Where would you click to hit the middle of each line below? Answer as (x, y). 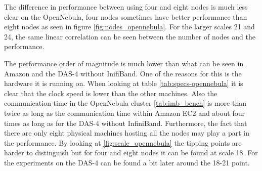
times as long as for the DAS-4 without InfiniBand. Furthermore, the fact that (126, 123)
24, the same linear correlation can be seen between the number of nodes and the (130, 36)
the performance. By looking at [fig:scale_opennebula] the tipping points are (123, 142)
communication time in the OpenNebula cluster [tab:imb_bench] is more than (125, 103)
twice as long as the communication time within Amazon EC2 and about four (124, 113)
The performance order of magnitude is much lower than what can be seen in (124, 63)
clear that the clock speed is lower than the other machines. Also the (111, 93)
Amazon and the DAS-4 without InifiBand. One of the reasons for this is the (123, 73)
